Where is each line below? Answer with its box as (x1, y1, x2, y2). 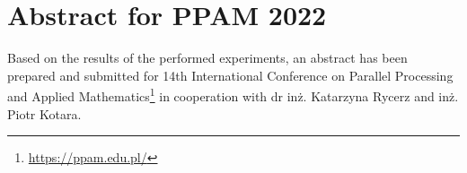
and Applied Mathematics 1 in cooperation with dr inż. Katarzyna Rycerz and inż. (7, 84, 459, 105)
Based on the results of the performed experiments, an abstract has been (7, 48, 408, 67)
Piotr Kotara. (7, 104, 82, 123)
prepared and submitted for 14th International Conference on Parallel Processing (7, 65, 454, 84)
